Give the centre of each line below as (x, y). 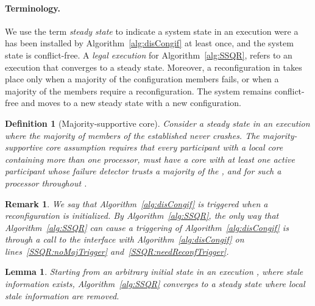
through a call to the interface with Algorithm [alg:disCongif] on (125, 239)
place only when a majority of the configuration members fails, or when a (142, 79)
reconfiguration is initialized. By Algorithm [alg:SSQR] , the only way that (142, 215)
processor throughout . (46, 183)
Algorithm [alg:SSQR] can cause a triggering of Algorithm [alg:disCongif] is (147, 227)
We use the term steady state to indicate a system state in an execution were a (152, 31)
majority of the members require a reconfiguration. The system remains (139, 91)
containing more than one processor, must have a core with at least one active (150, 159)
